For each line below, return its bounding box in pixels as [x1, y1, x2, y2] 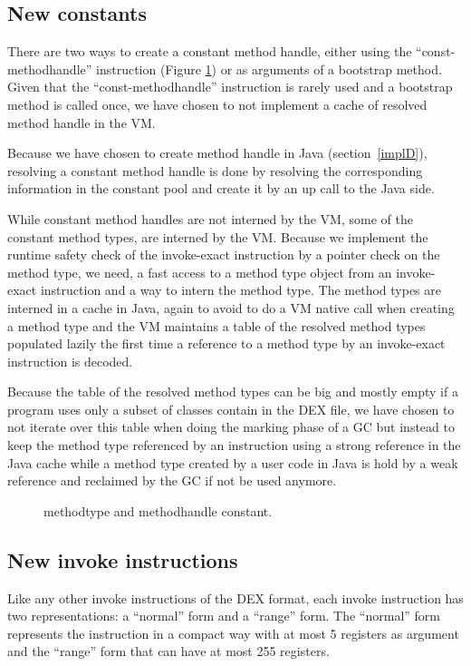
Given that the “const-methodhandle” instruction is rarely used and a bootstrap [7, 77, 453, 96]
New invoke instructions [7, 545, 238, 573]
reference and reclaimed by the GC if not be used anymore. [7, 471, 337, 490]
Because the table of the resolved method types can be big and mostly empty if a [7, 382, 458, 401]
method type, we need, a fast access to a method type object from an [7, 262, 392, 281]
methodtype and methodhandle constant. [43, 501, 273, 520]
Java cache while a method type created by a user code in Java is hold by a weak [7, 453, 458, 472]
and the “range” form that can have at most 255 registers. [7, 642, 330, 661]
